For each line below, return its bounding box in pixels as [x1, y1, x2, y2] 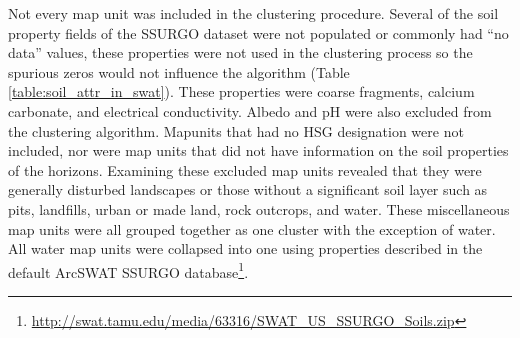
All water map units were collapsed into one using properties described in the [8, 238, 483, 259]
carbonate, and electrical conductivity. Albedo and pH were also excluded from [8, 100, 492, 121]
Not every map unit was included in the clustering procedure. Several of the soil [8, 3, 499, 23]
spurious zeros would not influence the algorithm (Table [8, 61, 350, 82]
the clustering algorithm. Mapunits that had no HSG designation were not [8, 120, 464, 141]
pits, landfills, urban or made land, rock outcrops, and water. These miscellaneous [8, 198, 510, 219]
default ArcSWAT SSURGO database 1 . [8, 258, 249, 282]
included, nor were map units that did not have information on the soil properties [8, 140, 509, 161]
